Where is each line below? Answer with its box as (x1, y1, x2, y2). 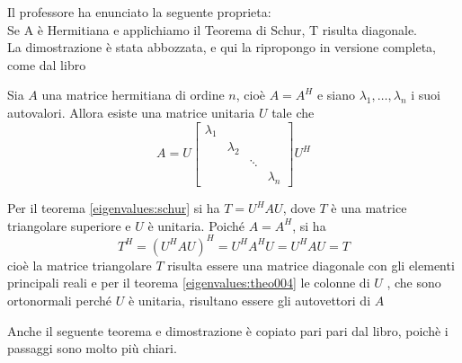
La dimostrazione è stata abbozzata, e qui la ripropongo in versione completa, (7, 38, 436, 57)
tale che (271, 102, 315, 121)
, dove (282, 199, 315, 217)
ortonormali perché (7, 290, 112, 309)
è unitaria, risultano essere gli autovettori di (128, 290, 371, 309)
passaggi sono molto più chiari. (7, 339, 177, 358)
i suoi (411, 85, 440, 104)
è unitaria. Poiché (147, 216, 244, 235)
